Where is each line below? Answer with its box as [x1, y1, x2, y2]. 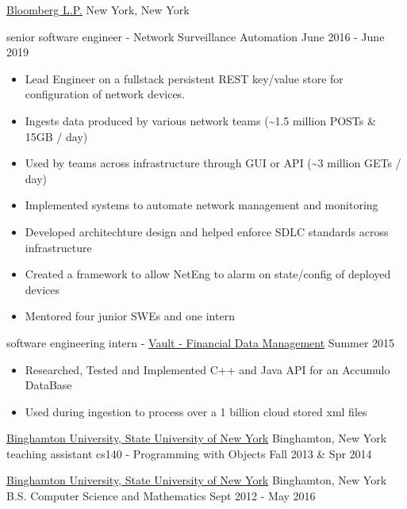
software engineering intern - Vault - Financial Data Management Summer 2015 [6, 334, 395, 350]
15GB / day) [25, 128, 88, 144]
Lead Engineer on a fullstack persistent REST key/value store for [25, 70, 344, 86]
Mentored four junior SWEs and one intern [25, 308, 235, 324]
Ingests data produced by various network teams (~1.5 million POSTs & [25, 112, 376, 128]
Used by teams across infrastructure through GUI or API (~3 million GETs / [25, 155, 401, 171]
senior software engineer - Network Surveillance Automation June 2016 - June [6, 28, 385, 44]
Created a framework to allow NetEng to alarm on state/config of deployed [25, 266, 391, 282]
